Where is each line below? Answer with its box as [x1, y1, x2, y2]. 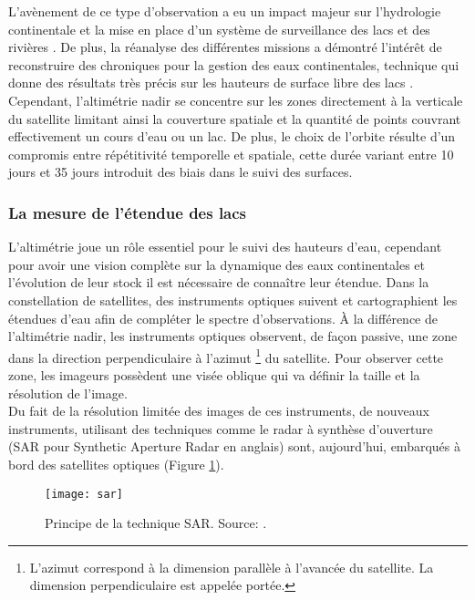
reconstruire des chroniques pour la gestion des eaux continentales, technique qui [8, 55, 460, 74]
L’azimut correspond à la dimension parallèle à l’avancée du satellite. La [29, 557, 434, 576]
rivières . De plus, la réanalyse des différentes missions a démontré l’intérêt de [8, 37, 442, 57]
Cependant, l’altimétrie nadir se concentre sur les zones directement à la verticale [8, 90, 463, 109]
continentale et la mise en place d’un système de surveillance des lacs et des [8, 19, 430, 38]
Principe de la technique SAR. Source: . [45, 513, 267, 533]
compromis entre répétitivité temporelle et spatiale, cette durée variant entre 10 [8, 144, 454, 163]
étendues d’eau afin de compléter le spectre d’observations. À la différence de [8, 308, 438, 327]
